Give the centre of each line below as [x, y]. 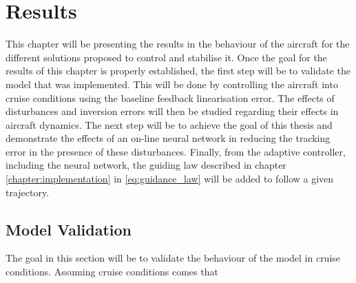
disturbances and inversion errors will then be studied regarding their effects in [172, 111]
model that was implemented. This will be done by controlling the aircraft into [172, 84]
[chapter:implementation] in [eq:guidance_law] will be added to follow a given [170, 179]
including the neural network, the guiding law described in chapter [146, 165]
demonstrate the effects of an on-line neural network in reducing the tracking [168, 138]
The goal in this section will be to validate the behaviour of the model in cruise [173, 258]
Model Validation [69, 229]
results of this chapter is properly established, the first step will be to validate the [178, 71]
